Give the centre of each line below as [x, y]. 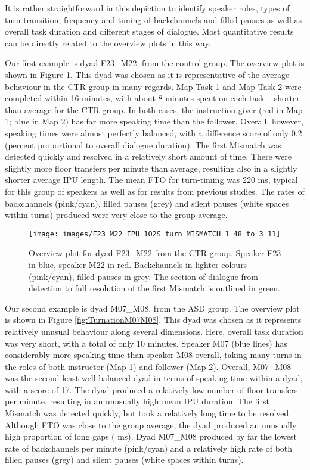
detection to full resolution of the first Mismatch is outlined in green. [155, 288]
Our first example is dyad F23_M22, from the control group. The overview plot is [155, 63]
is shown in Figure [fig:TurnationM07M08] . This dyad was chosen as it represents [153, 320]
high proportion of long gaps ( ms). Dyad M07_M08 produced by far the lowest [151, 436]
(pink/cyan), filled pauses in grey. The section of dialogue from [143, 276]
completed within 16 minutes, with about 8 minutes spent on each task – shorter [152, 98]
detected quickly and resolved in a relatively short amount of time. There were [148, 156]
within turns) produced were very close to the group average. [116, 215]
